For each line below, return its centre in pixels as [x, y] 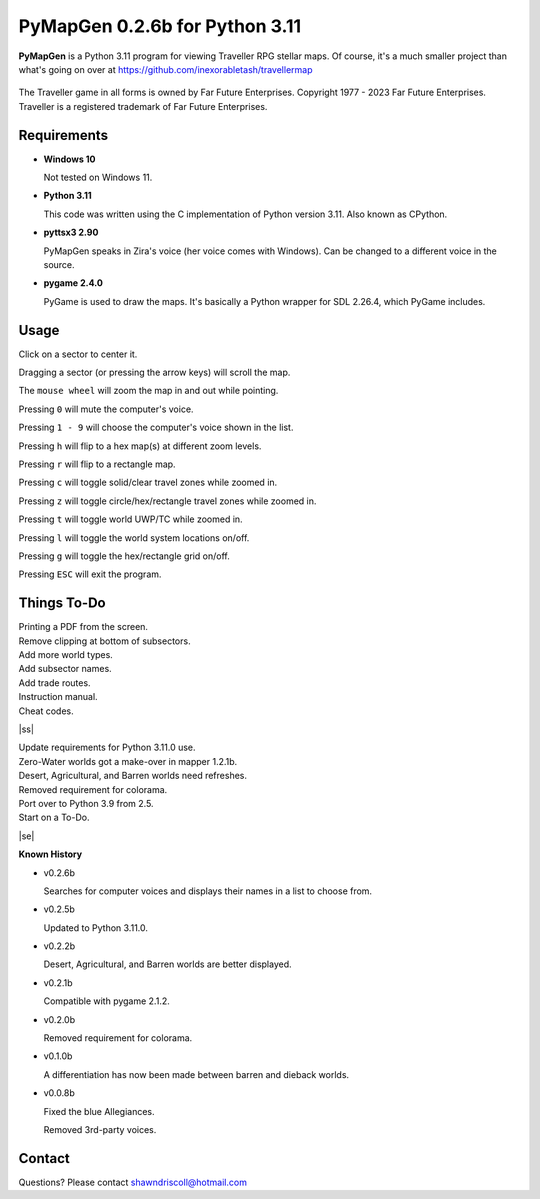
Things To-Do [62, 603]
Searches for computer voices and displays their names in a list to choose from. [208, 891]
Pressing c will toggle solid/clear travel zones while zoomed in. [148, 482]
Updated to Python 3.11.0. [96, 927]
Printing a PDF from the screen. [83, 627]
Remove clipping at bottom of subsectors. [104, 641]
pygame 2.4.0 [73, 283]
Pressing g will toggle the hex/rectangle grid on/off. [124, 556]
